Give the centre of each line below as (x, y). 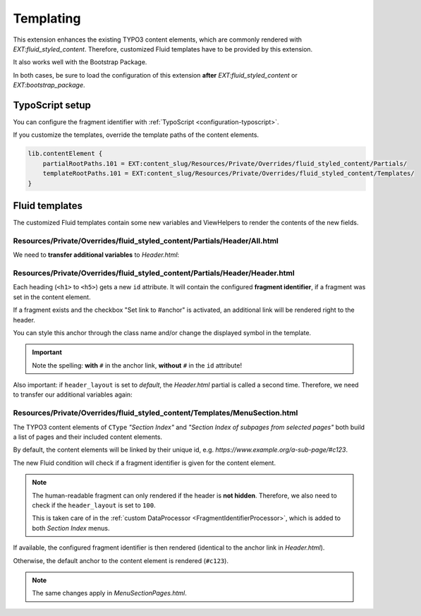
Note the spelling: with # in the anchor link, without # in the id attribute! (137, 365)
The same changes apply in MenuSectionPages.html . (109, 593)
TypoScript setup (52, 105)
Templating (47, 18)
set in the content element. (52, 297)
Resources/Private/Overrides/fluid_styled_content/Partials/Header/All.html (146, 241)
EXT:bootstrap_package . (49, 85)
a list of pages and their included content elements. (87, 437)
